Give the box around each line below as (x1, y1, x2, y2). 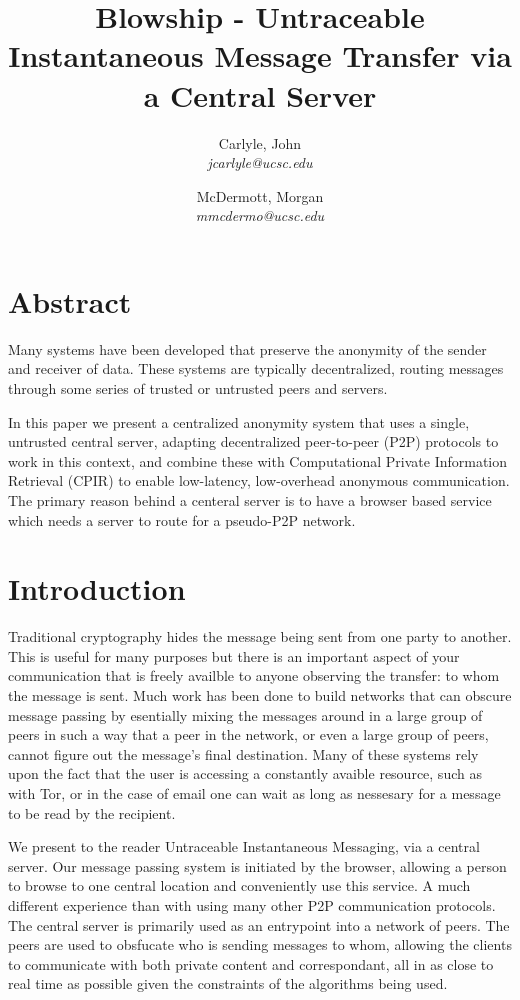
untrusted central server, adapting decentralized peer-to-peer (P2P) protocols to (8, 431, 499, 452)
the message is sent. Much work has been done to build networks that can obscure (8, 685, 512, 706)
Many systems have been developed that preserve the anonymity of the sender (8, 338, 487, 359)
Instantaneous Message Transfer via (8, 35, 512, 76)
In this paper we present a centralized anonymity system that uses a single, (8, 411, 470, 432)
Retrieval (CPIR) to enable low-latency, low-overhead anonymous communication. (8, 470, 510, 491)
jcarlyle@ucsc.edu (207, 152, 313, 173)
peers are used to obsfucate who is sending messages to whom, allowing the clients (8, 934, 512, 955)
